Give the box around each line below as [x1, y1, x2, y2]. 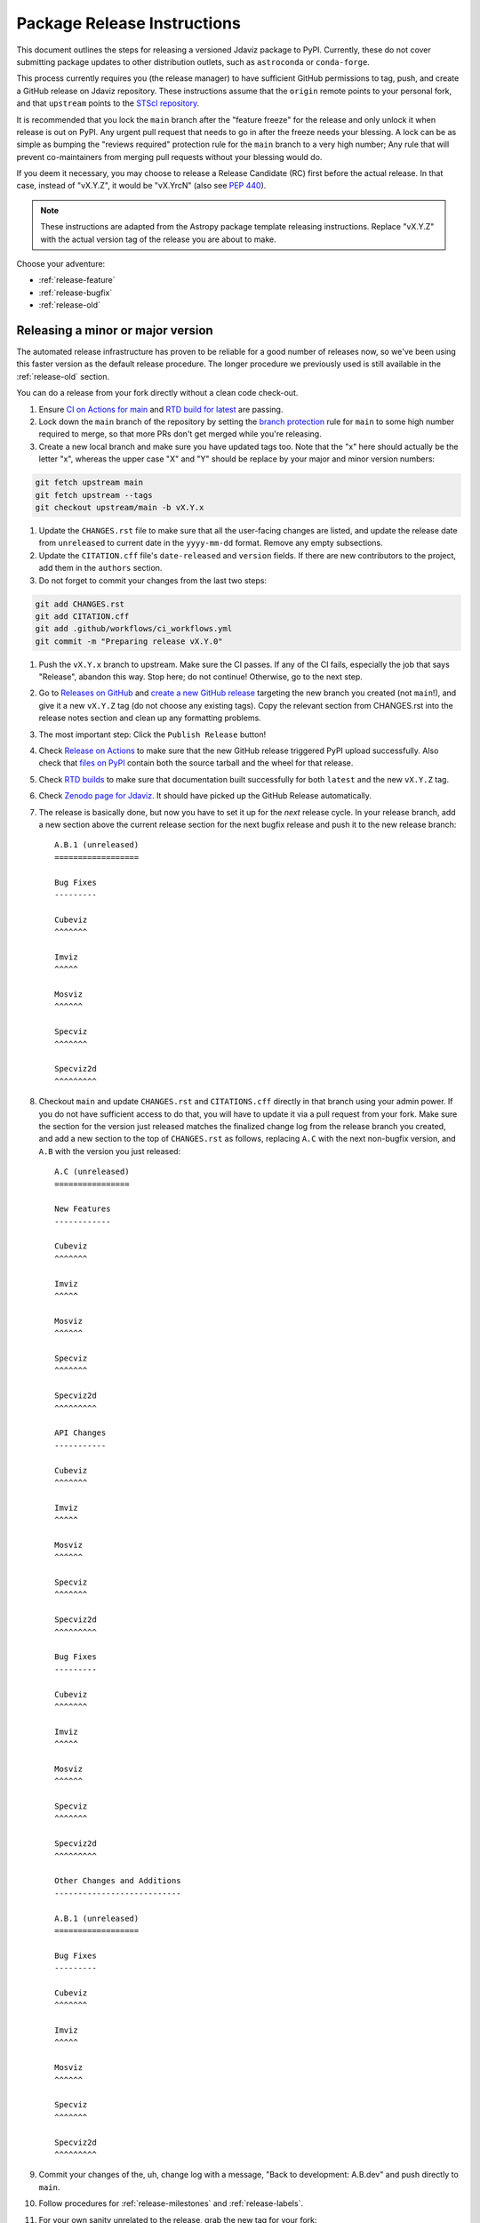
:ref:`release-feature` [38, 275, 116, 285]
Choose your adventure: [16, 259, 106, 269]
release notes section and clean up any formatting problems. [38, 712, 261, 724]
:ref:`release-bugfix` [38, 287, 113, 298]
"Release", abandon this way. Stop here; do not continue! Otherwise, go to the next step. [38, 671, 364, 682]
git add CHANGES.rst [35, 598, 124, 609]
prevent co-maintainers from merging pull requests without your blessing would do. [16, 151, 323, 162]
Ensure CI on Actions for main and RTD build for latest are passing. [38, 404, 284, 414]
